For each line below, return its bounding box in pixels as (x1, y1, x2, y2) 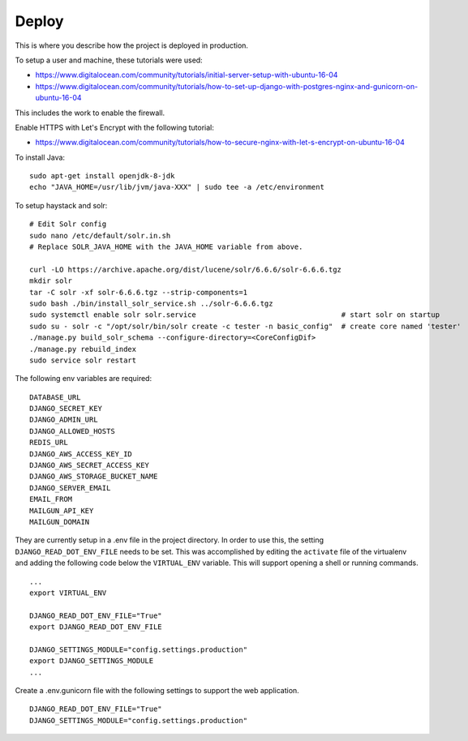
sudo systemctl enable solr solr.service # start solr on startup (29, 311, 440, 319)
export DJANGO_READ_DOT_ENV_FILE (29, 623, 162, 632)
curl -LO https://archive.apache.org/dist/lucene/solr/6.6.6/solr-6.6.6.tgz (29, 264, 342, 274)
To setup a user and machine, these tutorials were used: (15, 55, 203, 65)
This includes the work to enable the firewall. (15, 108, 165, 118)
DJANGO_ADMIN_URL (29, 415, 98, 425)
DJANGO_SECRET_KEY (29, 404, 103, 413)
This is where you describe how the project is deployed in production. (15, 41, 249, 50)
